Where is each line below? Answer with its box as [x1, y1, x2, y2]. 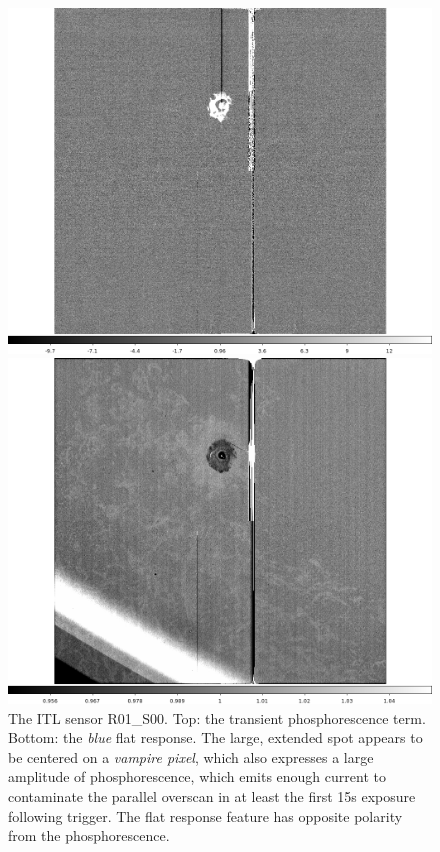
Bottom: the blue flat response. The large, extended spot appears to [8, 727, 423, 748]
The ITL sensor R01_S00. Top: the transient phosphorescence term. [8, 707, 426, 728]
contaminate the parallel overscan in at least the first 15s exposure [8, 786, 416, 807]
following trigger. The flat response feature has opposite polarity [8, 805, 403, 826]
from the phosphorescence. [8, 825, 170, 846]
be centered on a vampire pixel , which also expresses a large [8, 746, 374, 767]
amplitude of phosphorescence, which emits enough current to [8, 766, 386, 787]
